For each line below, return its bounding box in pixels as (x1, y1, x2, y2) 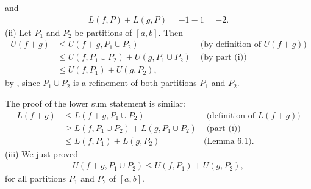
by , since (5, 76, 40, 89)
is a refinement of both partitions (73, 76, 197, 89)
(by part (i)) (200, 53, 247, 62)
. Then (158, 26, 184, 38)
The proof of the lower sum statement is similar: (5, 96, 185, 109)
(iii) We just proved (5, 147, 78, 160)
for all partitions (5, 172, 66, 185)
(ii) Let (5, 26, 32, 38)
